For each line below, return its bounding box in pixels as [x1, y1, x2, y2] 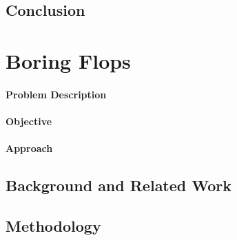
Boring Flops [6, 46, 131, 74]
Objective [6, 113, 52, 128]
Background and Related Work [6, 175, 232, 196]
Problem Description [6, 87, 107, 101]
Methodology [6, 215, 101, 236]
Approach [6, 141, 53, 155]
